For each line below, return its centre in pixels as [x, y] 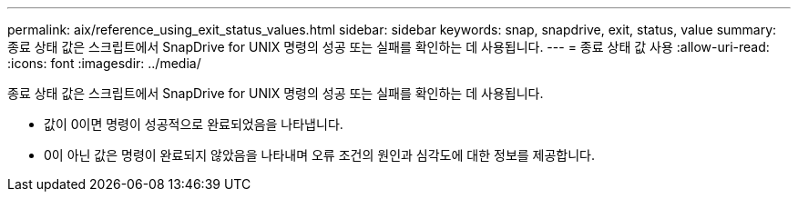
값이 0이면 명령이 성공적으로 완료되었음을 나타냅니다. [194, 124]
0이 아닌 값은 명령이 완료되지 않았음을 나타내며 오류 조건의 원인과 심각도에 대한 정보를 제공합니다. [320, 155]
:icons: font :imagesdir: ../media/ [104, 63]
